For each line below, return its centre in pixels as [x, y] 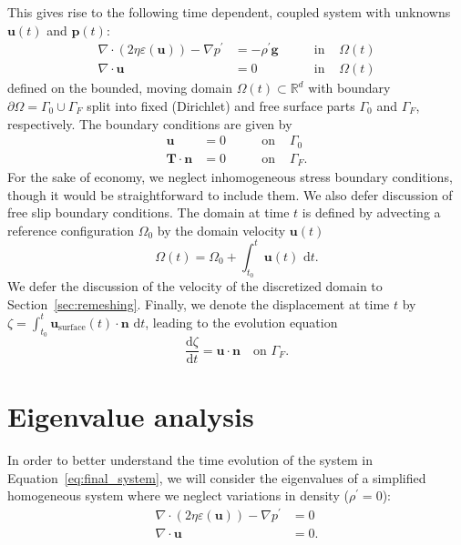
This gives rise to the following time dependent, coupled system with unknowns [229, 12]
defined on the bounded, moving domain [120, 88]
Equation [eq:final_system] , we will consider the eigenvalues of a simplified [217, 477]
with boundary [349, 88]
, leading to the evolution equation [241, 322]
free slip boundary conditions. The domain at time [149, 212]
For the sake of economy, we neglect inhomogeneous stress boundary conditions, [230, 177]
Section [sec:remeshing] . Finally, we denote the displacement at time [199, 303]
